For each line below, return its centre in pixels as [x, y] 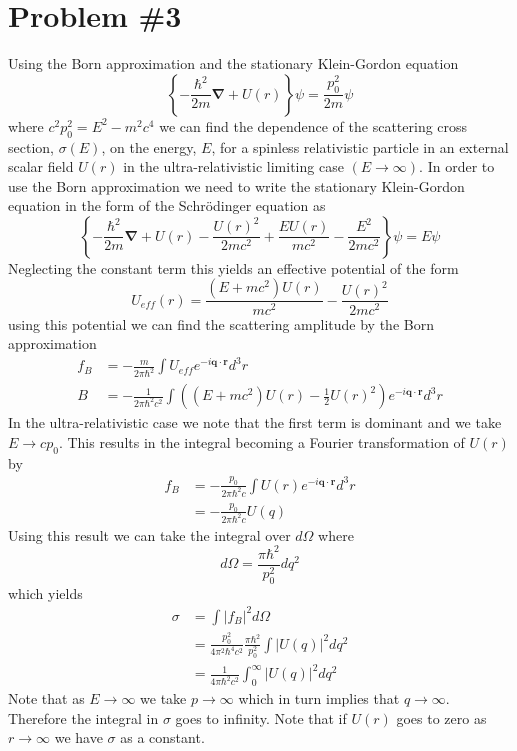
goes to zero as [441, 717]
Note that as [46, 698]
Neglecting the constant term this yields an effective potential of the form [233, 267]
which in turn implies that [319, 698]
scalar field [41, 166]
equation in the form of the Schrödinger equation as [167, 205]
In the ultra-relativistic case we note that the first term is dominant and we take [255, 422]
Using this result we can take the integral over [149, 534]
